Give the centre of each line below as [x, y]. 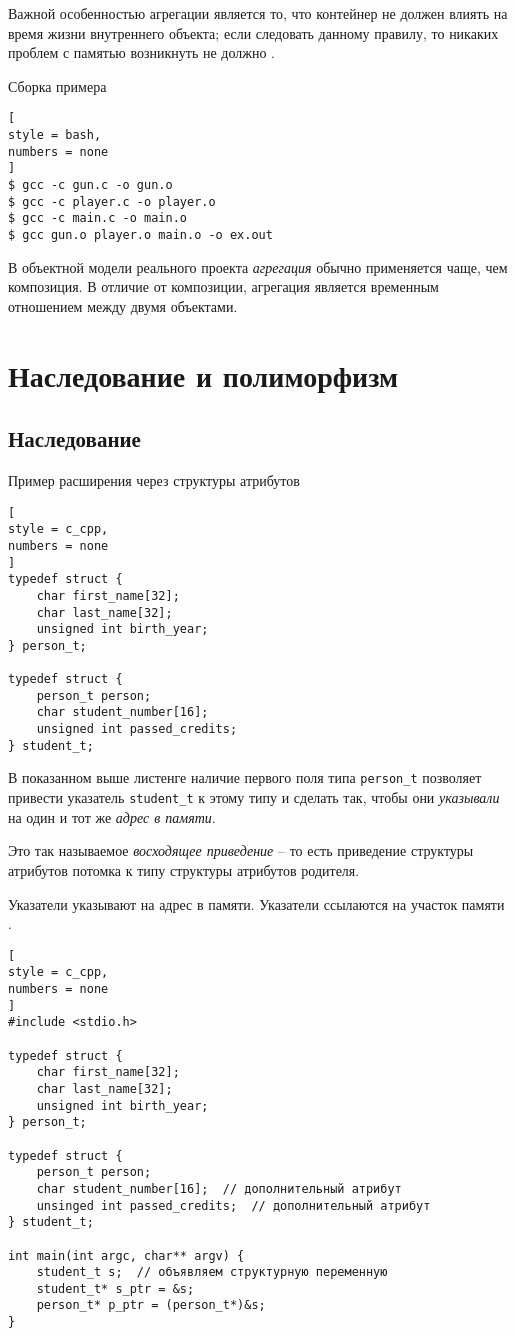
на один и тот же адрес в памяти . [112, 816]
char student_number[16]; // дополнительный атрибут [219, 1188]
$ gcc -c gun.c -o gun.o [90, 185]
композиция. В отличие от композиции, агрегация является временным [223, 286]
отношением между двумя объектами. [123, 305]
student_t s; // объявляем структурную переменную [212, 1272]
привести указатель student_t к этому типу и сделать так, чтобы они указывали [254, 797]
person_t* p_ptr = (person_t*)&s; [151, 1305]
